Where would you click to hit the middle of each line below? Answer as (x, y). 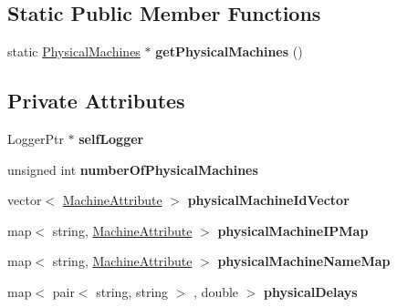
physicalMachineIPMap (293, 230)
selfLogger (111, 138)
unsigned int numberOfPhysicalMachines (133, 169)
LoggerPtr (36, 138)
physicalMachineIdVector (268, 200)
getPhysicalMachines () (229, 51)
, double (216, 291)
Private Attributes (96, 101)
